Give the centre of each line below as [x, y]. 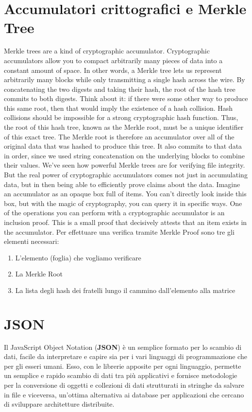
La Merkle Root [39, 274]
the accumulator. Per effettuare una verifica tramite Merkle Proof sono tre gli [119, 232]
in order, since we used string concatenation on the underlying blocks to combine [124, 155]
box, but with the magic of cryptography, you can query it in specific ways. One [123, 203]
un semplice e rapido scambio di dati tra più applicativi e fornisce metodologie [121, 375]
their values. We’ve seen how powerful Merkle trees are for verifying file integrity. [125, 165]
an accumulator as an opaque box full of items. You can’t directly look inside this [125, 194]
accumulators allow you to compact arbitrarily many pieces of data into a [113, 60]
